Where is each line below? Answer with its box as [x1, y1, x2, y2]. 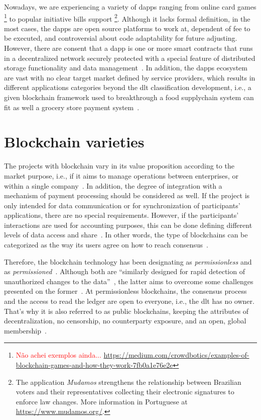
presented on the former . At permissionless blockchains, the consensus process [4, 286, 247, 296]
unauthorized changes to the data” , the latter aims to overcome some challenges [4, 276, 253, 286]
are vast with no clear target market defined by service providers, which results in [4, 72, 255, 82]
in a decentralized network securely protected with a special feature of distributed [4, 52, 255, 63]
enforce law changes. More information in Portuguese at [16, 396, 188, 406]
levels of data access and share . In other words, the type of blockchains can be [4, 229, 248, 240]
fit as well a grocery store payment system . [4, 102, 140, 112]
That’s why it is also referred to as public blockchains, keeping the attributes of [4, 305, 249, 316]
